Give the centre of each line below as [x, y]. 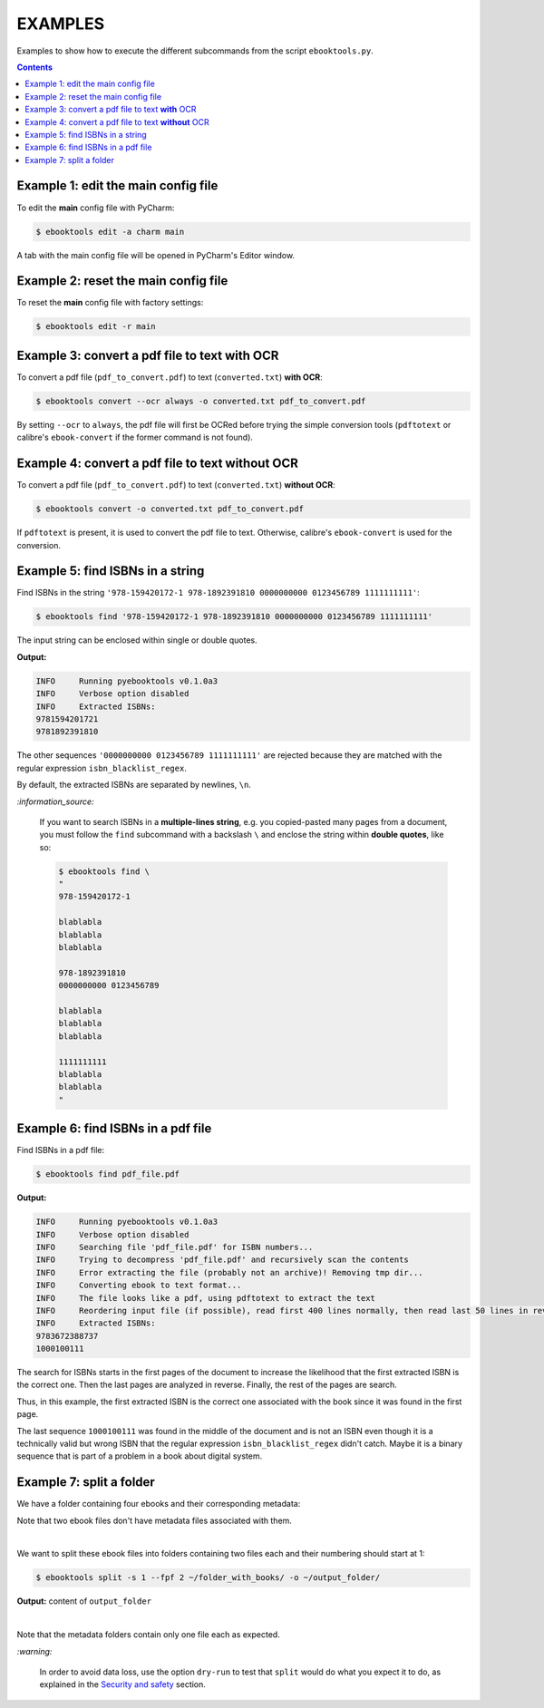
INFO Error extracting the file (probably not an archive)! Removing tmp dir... [229, 1272]
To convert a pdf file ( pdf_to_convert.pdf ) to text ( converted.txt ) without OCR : [176, 485]
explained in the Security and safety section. [122, 1684]
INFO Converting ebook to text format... [139, 1286]
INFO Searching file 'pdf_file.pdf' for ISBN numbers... [175, 1247]
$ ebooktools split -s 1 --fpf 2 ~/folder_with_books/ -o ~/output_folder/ [208, 1578]
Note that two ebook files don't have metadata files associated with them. [154, 1520]
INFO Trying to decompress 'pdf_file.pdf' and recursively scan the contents [223, 1260]
